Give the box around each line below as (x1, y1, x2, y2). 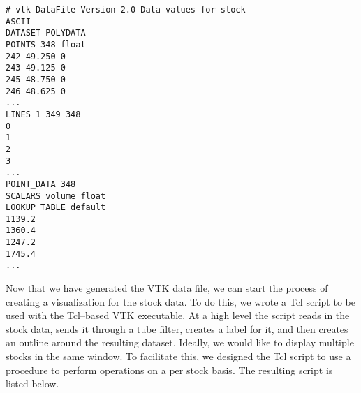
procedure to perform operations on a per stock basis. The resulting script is (6, 362, 333, 377)
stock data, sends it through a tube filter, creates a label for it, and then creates (6, 321, 348, 336)
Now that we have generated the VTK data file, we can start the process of (6, 281, 328, 295)
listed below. (6, 376, 59, 391)
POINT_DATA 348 (6, 179, 76, 189)
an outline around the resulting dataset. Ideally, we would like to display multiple (6, 335, 354, 350)
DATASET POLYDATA (6, 28, 86, 38)
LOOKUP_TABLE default (6, 202, 106, 213)
